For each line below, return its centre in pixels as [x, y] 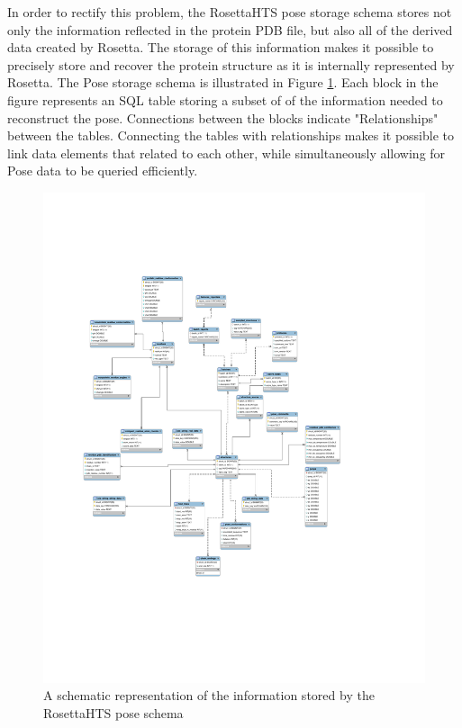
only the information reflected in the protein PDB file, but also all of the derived [230, 29]
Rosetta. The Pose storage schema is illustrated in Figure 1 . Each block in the [223, 82]
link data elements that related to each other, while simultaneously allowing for [226, 153]
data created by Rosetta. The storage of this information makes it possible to [221, 47]
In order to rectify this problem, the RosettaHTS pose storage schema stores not [230, 12]
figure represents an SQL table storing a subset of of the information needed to [225, 99]
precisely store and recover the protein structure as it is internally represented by [231, 64]
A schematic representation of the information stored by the [209, 695]
